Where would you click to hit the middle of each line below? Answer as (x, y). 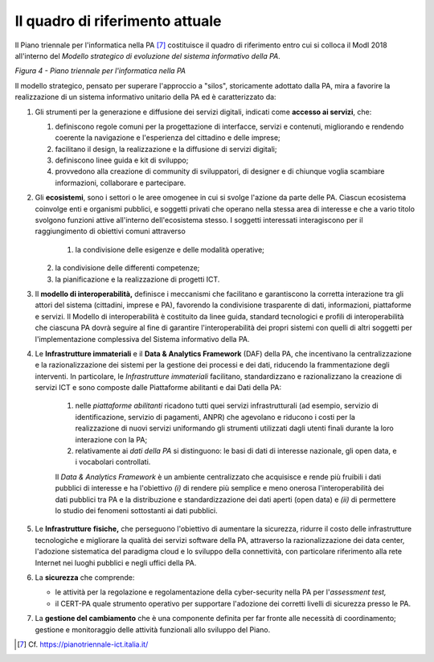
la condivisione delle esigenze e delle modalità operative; (170, 249)
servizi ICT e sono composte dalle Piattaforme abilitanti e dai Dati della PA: (158, 388)
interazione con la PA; (111, 439)
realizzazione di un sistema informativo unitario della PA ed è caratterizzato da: (145, 97)
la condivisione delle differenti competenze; (127, 268)
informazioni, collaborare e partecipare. (121, 183)
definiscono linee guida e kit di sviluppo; (122, 160)
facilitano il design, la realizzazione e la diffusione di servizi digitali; (166, 149)
